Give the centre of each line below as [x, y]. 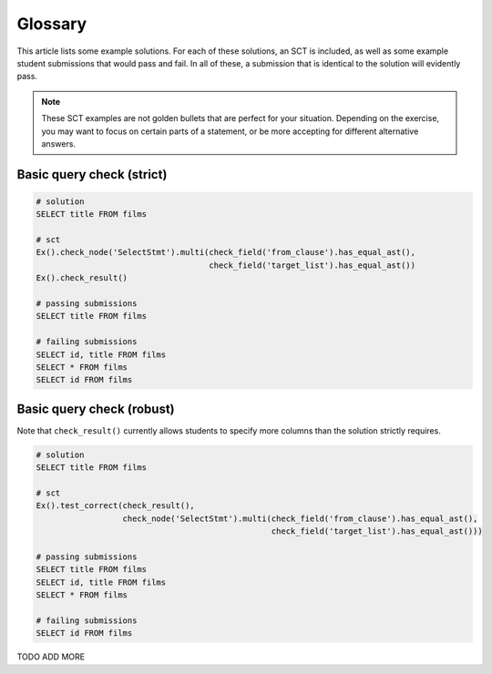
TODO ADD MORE [51, 657]
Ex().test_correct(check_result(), [115, 506]
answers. [59, 143]
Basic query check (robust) [96, 408]
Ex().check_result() [82, 278]
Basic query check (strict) [92, 174]
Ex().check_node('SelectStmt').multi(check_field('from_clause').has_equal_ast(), [226, 252]
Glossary [52, 24]
